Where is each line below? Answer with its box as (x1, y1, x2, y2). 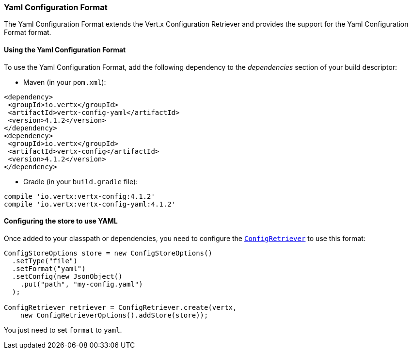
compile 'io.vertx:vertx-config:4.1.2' (4, 192, 155, 200)
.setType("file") (12, 257, 78, 265)
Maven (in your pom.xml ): (23, 78, 106, 86)
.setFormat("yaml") (12, 264, 86, 273)
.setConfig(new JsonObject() (12, 272, 123, 280)
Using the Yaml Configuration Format (4, 45, 126, 54)
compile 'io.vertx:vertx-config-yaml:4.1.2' (4, 200, 176, 208)
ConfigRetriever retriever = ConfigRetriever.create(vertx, (4, 303, 237, 311)
